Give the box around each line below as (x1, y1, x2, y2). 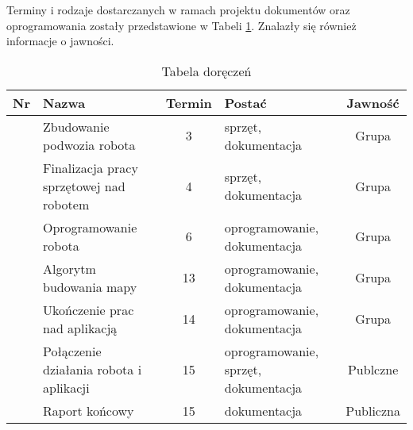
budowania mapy (42, 277, 137, 296)
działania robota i (42, 359, 142, 378)
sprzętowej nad (42, 176, 125, 195)
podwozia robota (42, 135, 136, 154)
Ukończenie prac (42, 300, 134, 319)
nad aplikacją (42, 318, 118, 337)
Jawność (346, 93, 399, 112)
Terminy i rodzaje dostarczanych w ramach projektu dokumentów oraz (6, 2, 350, 17)
